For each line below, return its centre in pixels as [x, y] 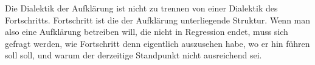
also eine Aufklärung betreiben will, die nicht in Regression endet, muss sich [147, 32]
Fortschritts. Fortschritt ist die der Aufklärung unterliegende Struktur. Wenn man [158, 20]
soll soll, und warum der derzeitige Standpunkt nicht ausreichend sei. [133, 55]
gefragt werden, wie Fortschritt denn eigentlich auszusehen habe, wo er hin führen [157, 43]
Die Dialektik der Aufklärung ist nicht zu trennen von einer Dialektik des [141, 8]
